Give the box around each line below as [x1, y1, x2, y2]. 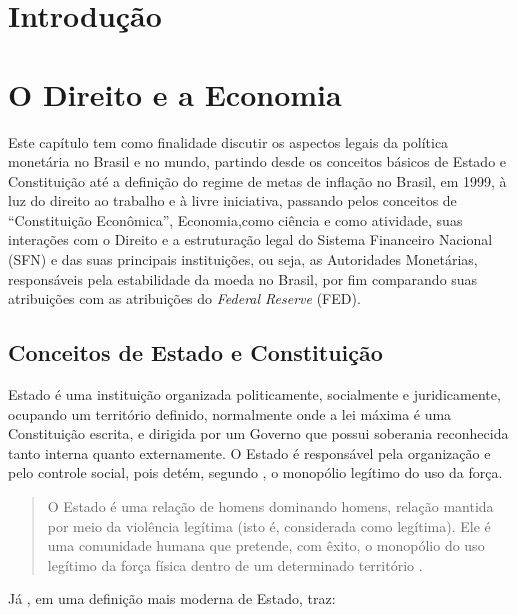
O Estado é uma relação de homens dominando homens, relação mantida [47, 496, 494, 517]
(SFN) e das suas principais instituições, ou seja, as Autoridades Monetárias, [8, 249, 478, 270]
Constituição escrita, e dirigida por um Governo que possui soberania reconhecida [8, 423, 509, 444]
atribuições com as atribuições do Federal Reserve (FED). [8, 288, 361, 309]
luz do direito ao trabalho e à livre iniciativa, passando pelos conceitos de [8, 190, 457, 211]
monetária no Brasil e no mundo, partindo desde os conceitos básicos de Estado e [8, 151, 507, 172]
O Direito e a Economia [8, 73, 342, 114]
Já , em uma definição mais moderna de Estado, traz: [8, 588, 336, 609]
